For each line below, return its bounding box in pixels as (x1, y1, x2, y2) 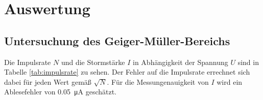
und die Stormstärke (61, 56, 125, 67)
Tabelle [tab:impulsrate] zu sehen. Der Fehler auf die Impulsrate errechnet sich (4, 66, 250, 77)
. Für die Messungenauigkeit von (107, 76, 209, 87)
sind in (237, 56, 259, 67)
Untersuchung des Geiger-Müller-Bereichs (4, 32, 230, 48)
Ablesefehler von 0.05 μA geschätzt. (4, 86, 117, 97)
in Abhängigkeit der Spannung (133, 56, 228, 67)
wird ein (217, 76, 243, 87)
